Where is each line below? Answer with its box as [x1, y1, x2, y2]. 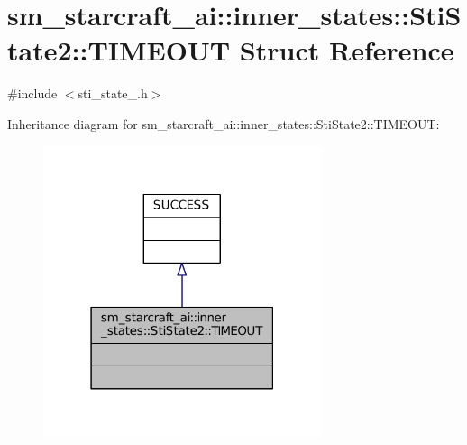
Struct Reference [239, 32, 454, 69]
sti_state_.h [78, 84, 148, 103]
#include [7, 84, 58, 103]
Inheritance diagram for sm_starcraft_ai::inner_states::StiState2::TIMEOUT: [7, 114, 440, 133]
